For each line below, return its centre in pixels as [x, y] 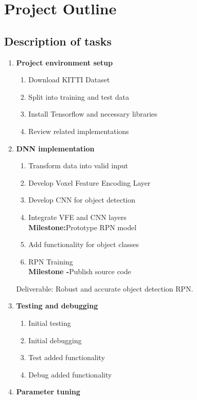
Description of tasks [58, 41]
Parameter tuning [48, 392]
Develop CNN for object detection [82, 200]
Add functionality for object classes [84, 244]
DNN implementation [55, 148]
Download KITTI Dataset [69, 80]
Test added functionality [67, 357]
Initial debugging [55, 340]
